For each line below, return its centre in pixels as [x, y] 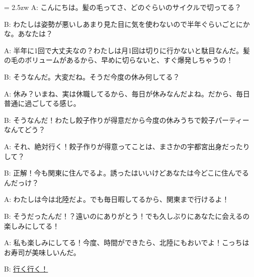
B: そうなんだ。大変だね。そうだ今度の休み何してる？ [92, 76]
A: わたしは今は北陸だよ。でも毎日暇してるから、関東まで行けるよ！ [117, 199]
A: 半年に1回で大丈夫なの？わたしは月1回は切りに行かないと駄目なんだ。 [124, 50]
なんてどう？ [25, 130]
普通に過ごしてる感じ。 [42, 103]
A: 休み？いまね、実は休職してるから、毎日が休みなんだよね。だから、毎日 [127, 93]
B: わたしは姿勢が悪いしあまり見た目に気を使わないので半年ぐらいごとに [124, 24]
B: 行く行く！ [26, 269]
